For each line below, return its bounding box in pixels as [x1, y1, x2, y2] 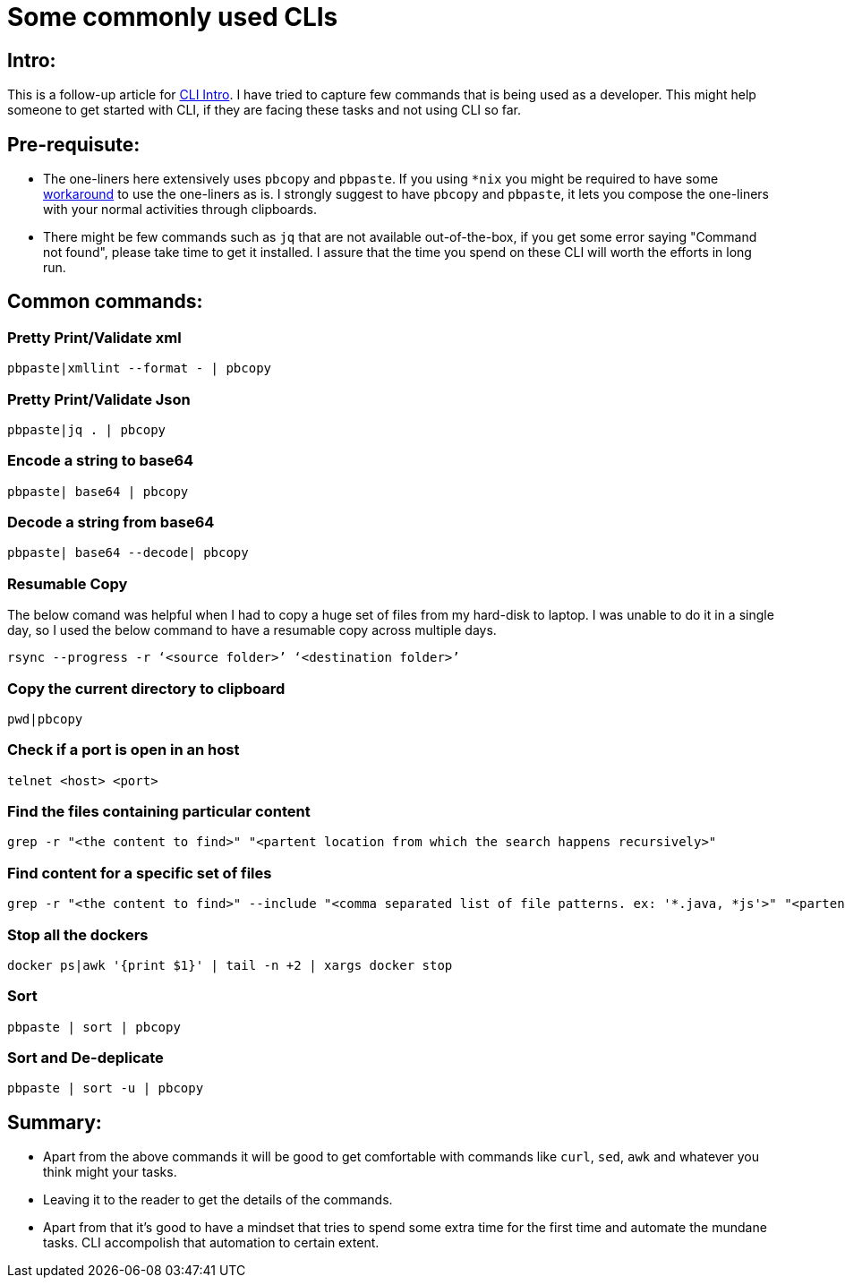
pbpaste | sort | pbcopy [7, 1019, 181, 1034]
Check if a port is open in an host [7, 741, 240, 759]
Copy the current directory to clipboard [7, 679, 286, 698]
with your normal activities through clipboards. [43, 201, 317, 218]
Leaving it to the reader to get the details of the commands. [43, 1192, 393, 1208]
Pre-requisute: [7, 133, 141, 156]
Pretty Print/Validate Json [7, 390, 191, 408]
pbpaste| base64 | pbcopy [7, 484, 189, 499]
